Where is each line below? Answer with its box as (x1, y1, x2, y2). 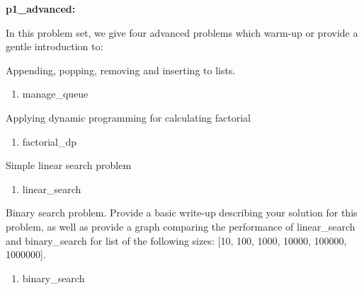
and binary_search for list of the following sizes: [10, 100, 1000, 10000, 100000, (6, 233, 347, 248)
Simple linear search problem (6, 158, 132, 173)
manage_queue (22, 86, 89, 101)
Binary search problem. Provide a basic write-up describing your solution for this (6, 205, 358, 220)
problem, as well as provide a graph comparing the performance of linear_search (6, 219, 356, 233)
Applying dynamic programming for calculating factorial (6, 110, 251, 124)
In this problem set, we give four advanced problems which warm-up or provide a (6, 25, 358, 40)
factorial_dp (22, 134, 77, 149)
